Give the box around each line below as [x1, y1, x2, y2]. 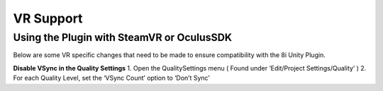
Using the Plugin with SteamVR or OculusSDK [13, 31, 233, 44]
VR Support [13, 11, 83, 26]
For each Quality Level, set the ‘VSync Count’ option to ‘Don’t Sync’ [13, 74, 210, 83]
